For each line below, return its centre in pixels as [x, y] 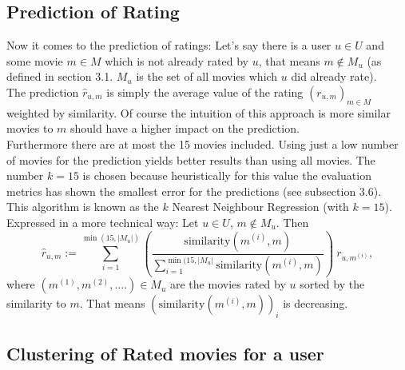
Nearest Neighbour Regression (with [260, 207]
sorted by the [332, 284]
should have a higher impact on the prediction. [185, 128]
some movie [35, 60]
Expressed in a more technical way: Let [103, 222]
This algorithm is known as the [83, 207]
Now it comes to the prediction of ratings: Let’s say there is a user [169, 45]
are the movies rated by [228, 284]
